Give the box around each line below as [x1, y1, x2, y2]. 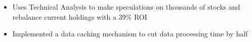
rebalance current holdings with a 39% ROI [12, 11, 147, 22]
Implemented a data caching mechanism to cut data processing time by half [12, 28, 248, 39]
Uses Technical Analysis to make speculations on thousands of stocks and [12, 2, 240, 12]
